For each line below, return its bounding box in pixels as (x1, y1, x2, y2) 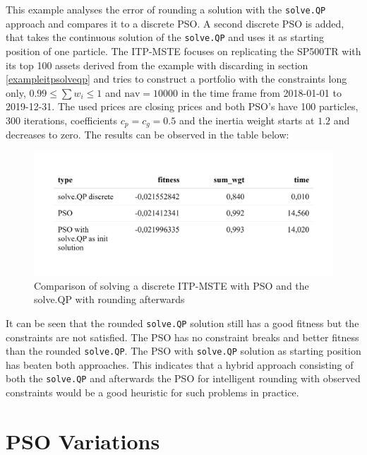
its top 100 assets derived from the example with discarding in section (6, 57, 308, 72)
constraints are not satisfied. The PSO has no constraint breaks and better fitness (6, 329, 359, 344)
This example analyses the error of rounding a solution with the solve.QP (6, 2, 326, 16)
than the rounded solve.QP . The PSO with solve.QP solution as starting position (6, 343, 361, 358)
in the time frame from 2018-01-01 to (181, 85, 342, 100)
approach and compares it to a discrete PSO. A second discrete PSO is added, (6, 16, 344, 30)
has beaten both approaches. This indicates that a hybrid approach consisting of (6, 357, 354, 372)
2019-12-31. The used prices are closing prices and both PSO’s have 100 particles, (6, 99, 359, 114)
